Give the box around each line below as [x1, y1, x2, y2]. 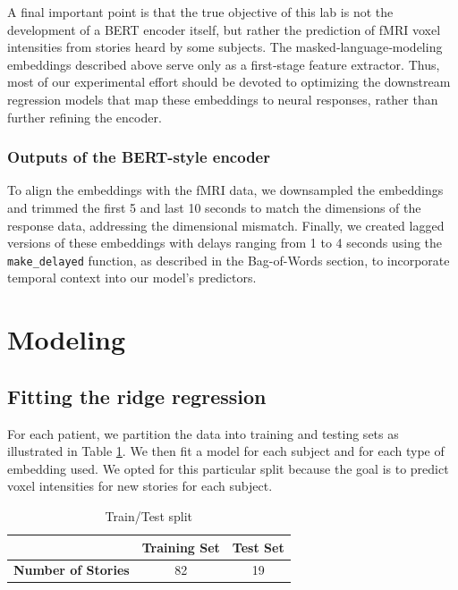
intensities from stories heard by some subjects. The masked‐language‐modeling [7, 38, 443, 56]
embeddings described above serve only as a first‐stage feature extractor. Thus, [7, 55, 440, 73]
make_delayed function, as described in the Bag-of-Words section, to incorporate [7, 250, 450, 269]
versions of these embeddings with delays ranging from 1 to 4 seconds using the [7, 233, 443, 252]
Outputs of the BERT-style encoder [7, 146, 270, 168]
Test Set [232, 537, 284, 556]
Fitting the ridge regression [7, 382, 267, 409]
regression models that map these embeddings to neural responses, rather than [7, 89, 438, 108]
